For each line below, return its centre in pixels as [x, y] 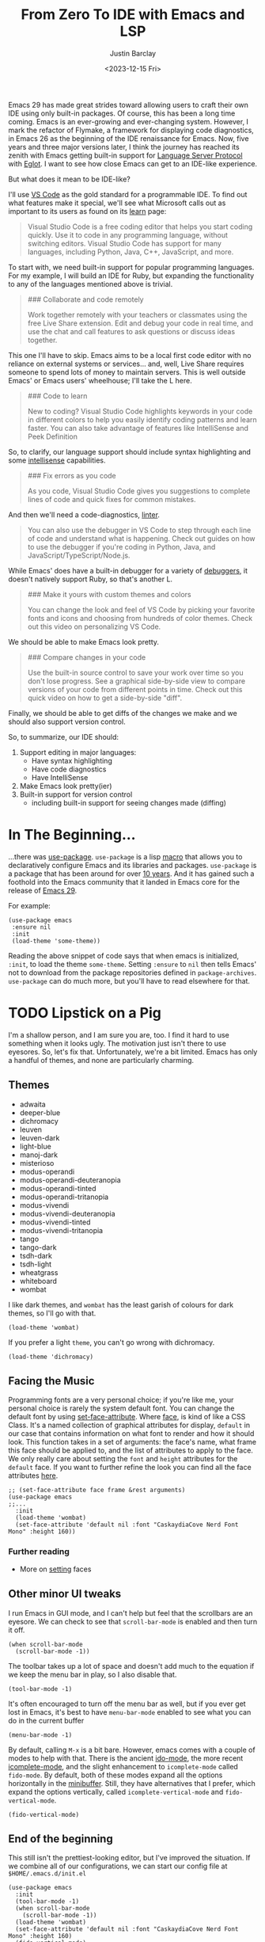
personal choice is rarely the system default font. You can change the [121, 1408]
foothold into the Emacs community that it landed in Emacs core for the [124, 882]
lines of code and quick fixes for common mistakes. [112, 499]
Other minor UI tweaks [65, 1594]
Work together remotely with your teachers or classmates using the [137, 314]
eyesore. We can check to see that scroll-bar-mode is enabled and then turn [133, 1621]
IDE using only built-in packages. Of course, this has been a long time [122, 113]
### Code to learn [57, 396]
